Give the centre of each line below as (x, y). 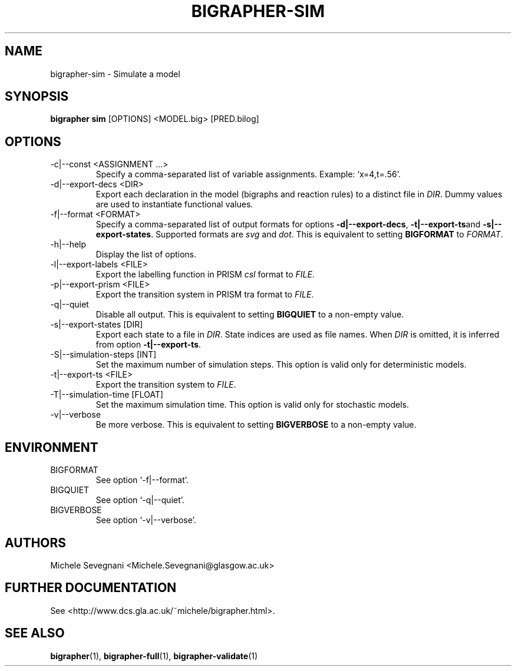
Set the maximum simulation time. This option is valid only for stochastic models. (252, 405)
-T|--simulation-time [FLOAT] (107, 395)
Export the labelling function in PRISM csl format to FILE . (205, 275)
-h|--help (68, 244)
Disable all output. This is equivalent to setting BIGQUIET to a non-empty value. (250, 315)
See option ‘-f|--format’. (142, 480)
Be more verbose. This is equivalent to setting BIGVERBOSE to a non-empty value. (256, 425)
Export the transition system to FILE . (166, 385)
